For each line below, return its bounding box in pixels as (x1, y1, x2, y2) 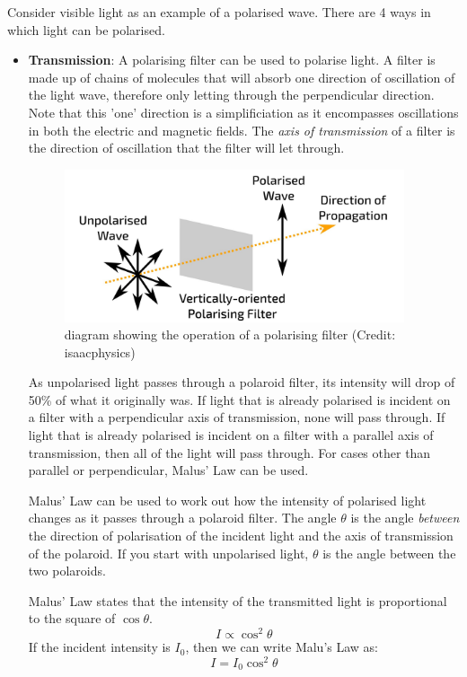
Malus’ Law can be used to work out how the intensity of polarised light (28, 490, 427, 509)
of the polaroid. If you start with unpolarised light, (28, 543, 309, 562)
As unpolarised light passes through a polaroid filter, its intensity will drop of (28, 373, 455, 391)
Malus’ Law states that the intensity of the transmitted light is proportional (28, 591, 447, 610)
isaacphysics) (64, 342, 136, 361)
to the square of (28, 609, 116, 628)
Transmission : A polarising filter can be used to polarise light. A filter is (28, 50, 436, 69)
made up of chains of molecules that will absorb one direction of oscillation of (28, 67, 455, 86)
